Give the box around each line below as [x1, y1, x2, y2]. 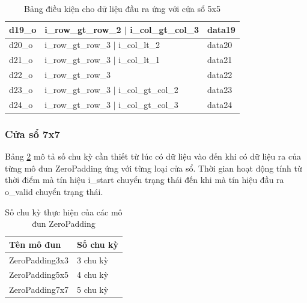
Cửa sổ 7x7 [5, 126, 60, 141]
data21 [207, 53, 233, 66]
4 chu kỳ [77, 268, 109, 281]
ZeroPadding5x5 [9, 268, 69, 281]
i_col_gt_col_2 [118, 83, 178, 95]
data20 [207, 38, 233, 51]
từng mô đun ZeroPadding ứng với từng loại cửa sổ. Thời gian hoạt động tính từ [5, 161, 302, 174]
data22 [207, 68, 233, 81]
